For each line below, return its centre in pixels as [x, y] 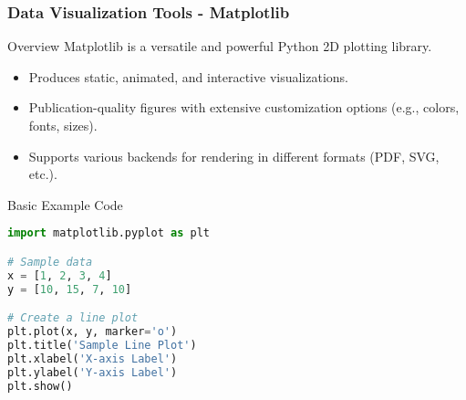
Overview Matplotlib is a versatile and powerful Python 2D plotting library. [220, 46]
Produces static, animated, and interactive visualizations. [189, 76]
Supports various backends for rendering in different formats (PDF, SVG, [234, 156]
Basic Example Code [65, 204]
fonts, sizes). [63, 125]
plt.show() [40, 386]
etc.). [43, 174]
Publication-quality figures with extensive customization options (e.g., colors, [244, 107]
